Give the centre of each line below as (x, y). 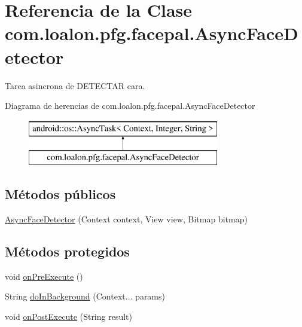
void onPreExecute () (44, 276)
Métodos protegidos (67, 251)
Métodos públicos (60, 194)
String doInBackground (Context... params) (85, 296)
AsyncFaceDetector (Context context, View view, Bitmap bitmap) (126, 219)
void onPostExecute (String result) (68, 317)
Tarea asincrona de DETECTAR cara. (75, 85)
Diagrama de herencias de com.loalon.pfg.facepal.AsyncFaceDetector (130, 106)
